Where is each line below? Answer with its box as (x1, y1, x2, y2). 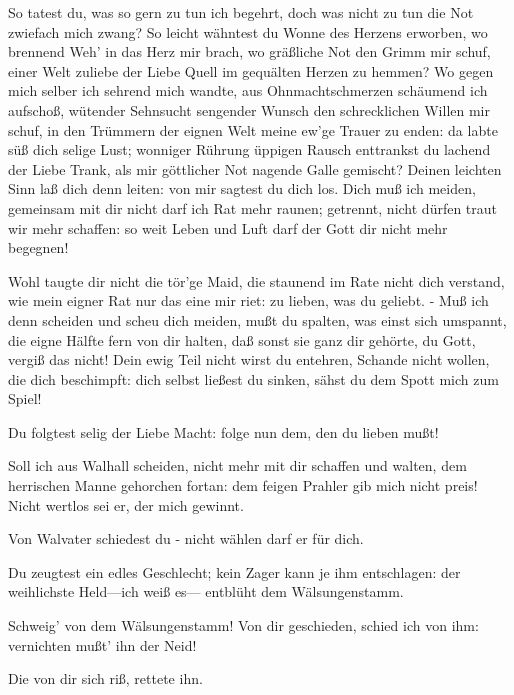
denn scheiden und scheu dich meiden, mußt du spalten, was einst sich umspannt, (8, 309, 507, 330)
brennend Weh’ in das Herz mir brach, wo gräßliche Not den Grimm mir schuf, (8, 41, 491, 62)
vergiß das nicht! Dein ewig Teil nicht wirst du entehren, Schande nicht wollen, (8, 349, 490, 370)
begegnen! (8, 237, 69, 258)
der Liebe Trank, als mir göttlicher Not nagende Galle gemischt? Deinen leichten (8, 158, 502, 179)
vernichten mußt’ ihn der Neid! (8, 634, 197, 655)
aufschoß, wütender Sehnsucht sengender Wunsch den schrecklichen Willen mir (8, 99, 490, 120)
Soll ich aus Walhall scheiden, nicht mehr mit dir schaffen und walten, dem (8, 455, 467, 476)
